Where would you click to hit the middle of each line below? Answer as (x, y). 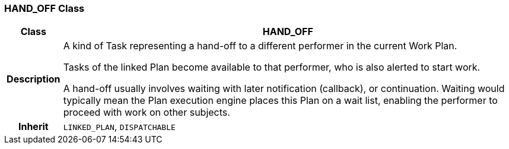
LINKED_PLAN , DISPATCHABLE (119, 127)
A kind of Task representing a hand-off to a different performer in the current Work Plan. (260, 46)
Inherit (33, 127)
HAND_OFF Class (44, 8)
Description (34, 79)
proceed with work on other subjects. (147, 112)
